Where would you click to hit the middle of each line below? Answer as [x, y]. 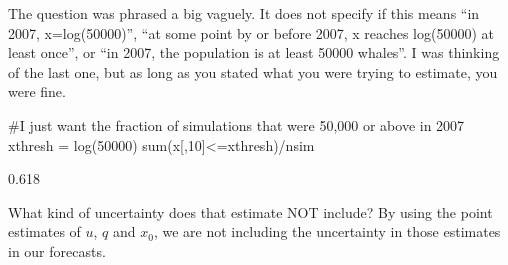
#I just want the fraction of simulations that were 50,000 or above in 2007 [236, 124]
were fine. [37, 91]
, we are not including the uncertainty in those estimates [327, 231]
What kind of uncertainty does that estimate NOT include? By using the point [250, 211]
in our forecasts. [57, 250]
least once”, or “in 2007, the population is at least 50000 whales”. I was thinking [254, 52]
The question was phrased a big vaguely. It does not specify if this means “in [244, 13]
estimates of [44, 231]
